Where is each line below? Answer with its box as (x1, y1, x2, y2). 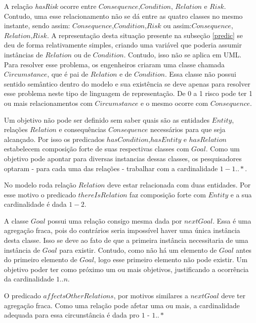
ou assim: (163, 20, 192, 31)
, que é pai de (47, 69, 88, 79)
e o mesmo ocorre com (140, 97, 208, 108)
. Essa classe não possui (165, 69, 236, 79)
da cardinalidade (4, 274, 54, 284)
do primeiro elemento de (4, 254, 78, 265)
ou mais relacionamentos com (4, 97, 93, 108)
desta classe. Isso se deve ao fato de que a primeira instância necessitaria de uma (4, 235, 249, 245)
